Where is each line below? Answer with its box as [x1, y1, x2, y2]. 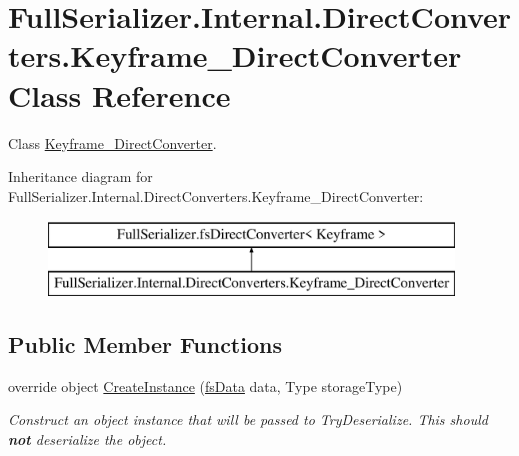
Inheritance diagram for [8, 166, 153, 187]
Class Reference [8, 74, 231, 115]
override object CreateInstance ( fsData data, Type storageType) [8, 375, 403, 396]
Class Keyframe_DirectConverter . [8, 132, 217, 153]
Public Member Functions [8, 328, 282, 359]
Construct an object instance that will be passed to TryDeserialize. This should [8, 409, 488, 430]
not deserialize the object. [8, 428, 167, 449]
